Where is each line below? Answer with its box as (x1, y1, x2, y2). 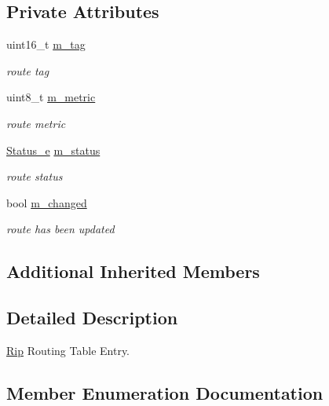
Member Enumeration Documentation (6, 380, 324, 404)
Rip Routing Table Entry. (6, 342, 130, 358)
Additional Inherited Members (6, 259, 260, 283)
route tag (6, 62, 49, 79)
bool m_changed (6, 194, 87, 210)
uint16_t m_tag (6, 36, 86, 53)
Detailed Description (6, 305, 178, 330)
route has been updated (6, 221, 115, 237)
